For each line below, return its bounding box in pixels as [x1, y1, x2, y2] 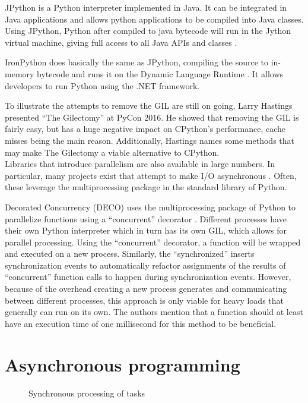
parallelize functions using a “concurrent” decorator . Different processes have [5, 212, 287, 225]
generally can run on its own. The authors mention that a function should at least [5, 306, 303, 318]
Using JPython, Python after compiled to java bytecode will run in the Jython [5, 24, 291, 37]
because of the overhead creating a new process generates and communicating [5, 282, 287, 295]
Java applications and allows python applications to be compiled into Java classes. [5, 12, 304, 25]
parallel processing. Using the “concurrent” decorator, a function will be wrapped [5, 235, 301, 248]
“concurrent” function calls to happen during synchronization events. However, [5, 270, 291, 283]
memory [5, 67, 34, 80]
